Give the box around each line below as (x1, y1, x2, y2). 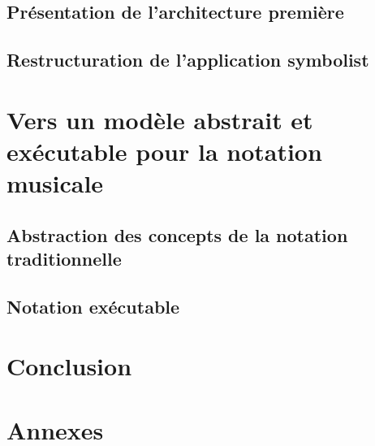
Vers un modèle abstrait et (6, 102, 313, 136)
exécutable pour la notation (6, 134, 322, 167)
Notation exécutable (6, 293, 180, 318)
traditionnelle (6, 246, 122, 271)
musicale (6, 167, 104, 200)
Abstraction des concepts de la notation (6, 222, 348, 247)
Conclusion (6, 349, 132, 383)
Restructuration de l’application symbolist (6, 47, 369, 72)
